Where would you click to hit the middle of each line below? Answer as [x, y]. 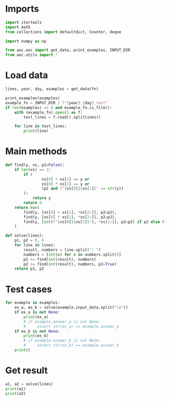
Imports [22, 9]
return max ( [27, 207]
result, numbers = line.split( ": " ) [62, 250]
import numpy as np [26, 41]
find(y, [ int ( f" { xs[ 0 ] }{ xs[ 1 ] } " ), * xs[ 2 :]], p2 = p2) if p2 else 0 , [95, 222]
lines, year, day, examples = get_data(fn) [52, 89]
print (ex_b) [36, 336]
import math [18, 27]
